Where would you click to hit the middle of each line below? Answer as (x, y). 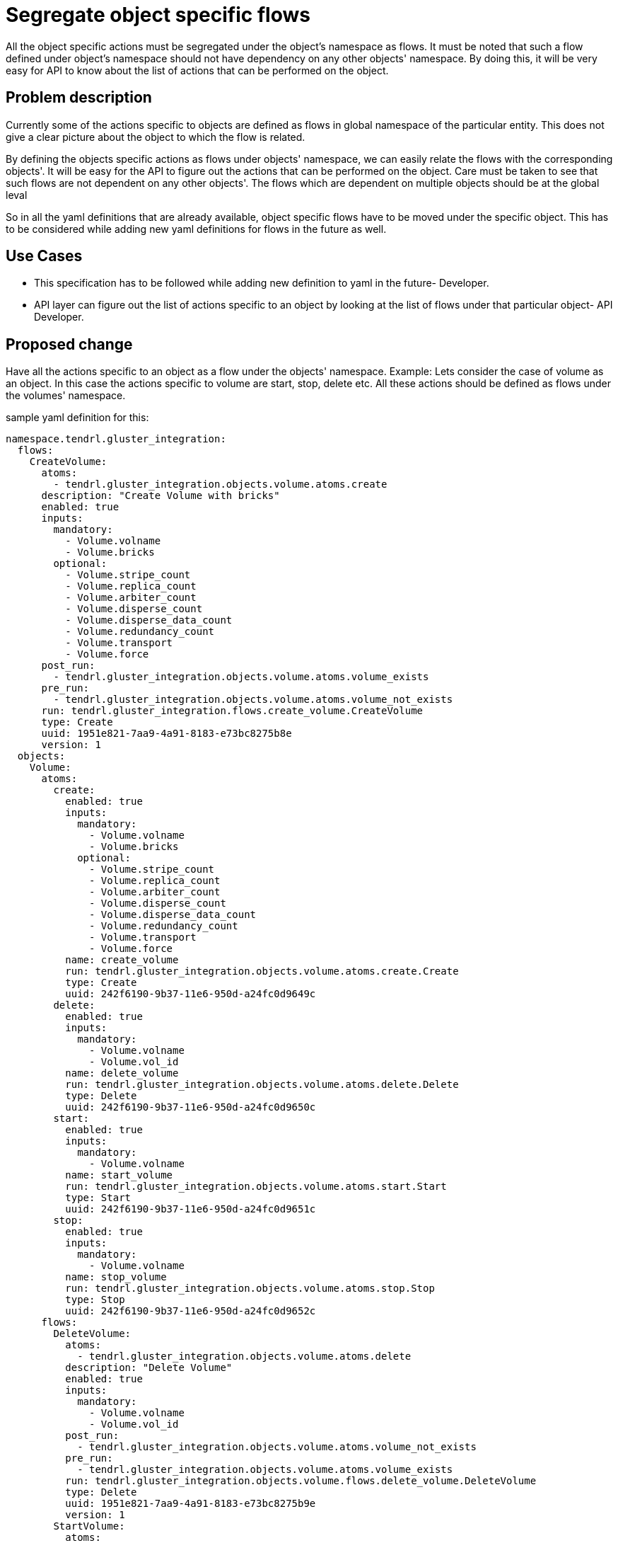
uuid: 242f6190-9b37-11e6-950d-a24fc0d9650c (191, 1107)
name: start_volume (119, 1175)
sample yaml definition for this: (77, 418)
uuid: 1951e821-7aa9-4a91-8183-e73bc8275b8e (167, 734)
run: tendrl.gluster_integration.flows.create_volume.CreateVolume (232, 711)
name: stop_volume (116, 1277)
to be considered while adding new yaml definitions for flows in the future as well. (196, 229)
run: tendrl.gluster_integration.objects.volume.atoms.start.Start (256, 1187)
